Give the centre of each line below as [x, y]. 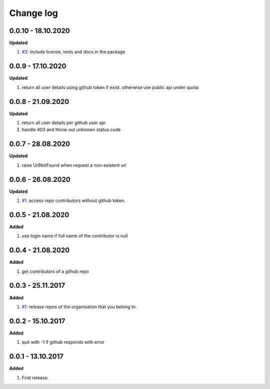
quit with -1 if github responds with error [63, 342]
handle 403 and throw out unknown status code [71, 129]
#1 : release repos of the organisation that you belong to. [79, 306]
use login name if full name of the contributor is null [75, 236]
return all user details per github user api [64, 123]
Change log [34, 13]
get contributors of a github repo [55, 271]
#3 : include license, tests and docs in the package [73, 52]
